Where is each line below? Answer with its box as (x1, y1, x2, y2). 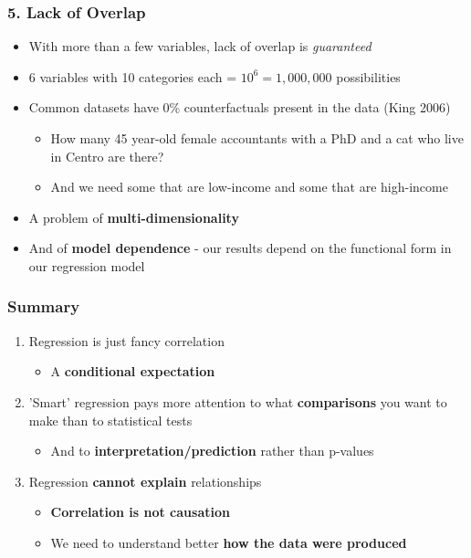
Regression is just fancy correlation (28, 331, 225, 350)
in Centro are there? (50, 146, 164, 165)
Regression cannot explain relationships (28, 471, 262, 490)
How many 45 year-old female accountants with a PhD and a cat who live (50, 129, 464, 147)
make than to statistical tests (28, 410, 193, 429)
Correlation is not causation (50, 502, 230, 521)
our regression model (28, 256, 145, 275)
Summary (7, 295, 80, 318)
